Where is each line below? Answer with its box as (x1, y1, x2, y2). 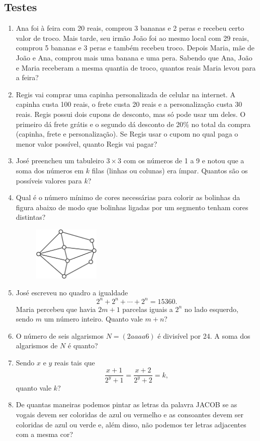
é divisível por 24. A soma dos (157, 330, 250, 341)
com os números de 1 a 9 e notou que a (123, 155, 244, 166)
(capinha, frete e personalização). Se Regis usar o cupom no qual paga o (16, 129, 238, 139)
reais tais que (54, 357, 95, 367)
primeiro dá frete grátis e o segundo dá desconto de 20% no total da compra (16, 118, 251, 129)
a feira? (16, 72, 39, 83)
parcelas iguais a (122, 303, 173, 314)
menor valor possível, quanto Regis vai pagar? (16, 138, 157, 149)
